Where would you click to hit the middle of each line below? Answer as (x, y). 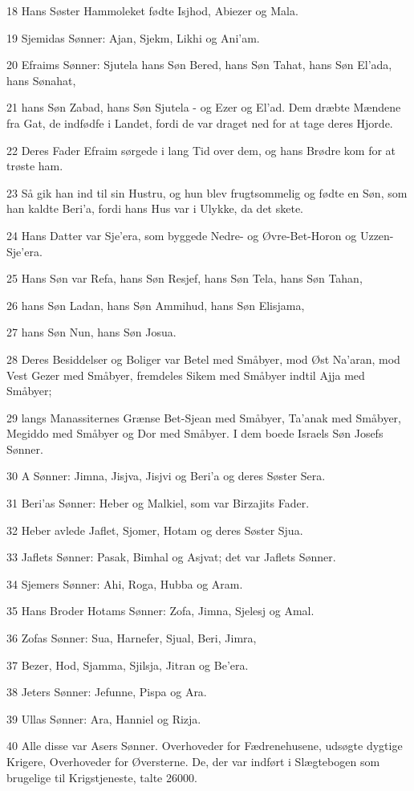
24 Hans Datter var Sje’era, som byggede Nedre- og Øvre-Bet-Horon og (182, 235)
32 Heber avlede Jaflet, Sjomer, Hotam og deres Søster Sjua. (155, 530)
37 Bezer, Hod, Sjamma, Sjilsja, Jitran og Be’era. (128, 665)
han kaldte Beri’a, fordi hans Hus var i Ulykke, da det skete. (155, 208)
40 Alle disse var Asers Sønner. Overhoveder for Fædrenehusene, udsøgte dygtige (205, 746)
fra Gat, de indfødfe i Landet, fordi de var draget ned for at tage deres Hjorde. (200, 122)
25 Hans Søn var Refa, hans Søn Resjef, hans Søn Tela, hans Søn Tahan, (185, 278)
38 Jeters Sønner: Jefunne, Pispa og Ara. (107, 692)
